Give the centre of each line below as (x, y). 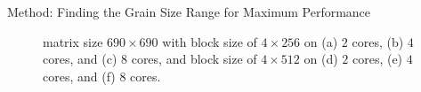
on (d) (321, 59)
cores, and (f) (79, 76)
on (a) (321, 41)
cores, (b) (378, 41)
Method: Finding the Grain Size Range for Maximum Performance (189, 11)
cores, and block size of (194, 59)
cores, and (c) (80, 59)
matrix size (73, 41)
